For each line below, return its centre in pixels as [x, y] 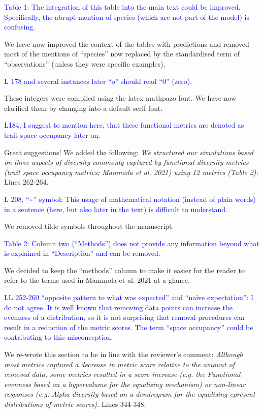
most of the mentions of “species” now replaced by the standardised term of [122, 54]
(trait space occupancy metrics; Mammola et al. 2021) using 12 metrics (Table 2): [131, 172]
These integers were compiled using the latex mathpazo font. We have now [120, 98]
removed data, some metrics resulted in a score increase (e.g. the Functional [122, 374]
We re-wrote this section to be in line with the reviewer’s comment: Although [124, 354]
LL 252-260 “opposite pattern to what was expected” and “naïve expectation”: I [129, 297]
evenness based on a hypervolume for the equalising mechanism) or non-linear [125, 384]
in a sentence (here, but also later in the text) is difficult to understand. [116, 209]
